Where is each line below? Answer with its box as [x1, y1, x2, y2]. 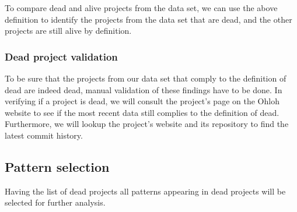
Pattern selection [5, 157, 110, 175]
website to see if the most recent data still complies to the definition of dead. [5, 106, 279, 118]
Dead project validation [5, 49, 118, 63]
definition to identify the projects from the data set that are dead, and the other [5, 13, 292, 25]
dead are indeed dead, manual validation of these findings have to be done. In [5, 83, 282, 96]
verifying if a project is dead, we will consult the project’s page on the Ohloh [5, 95, 279, 107]
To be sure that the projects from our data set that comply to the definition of [5, 72, 286, 84]
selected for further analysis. [5, 196, 106, 209]
